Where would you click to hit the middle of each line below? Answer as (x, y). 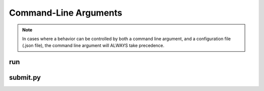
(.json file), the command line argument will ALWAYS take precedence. (93, 45)
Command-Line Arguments (66, 13)
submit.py (25, 78)
